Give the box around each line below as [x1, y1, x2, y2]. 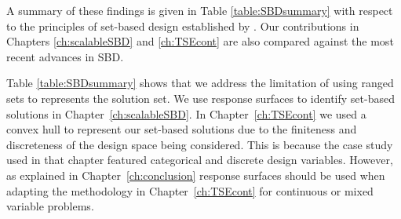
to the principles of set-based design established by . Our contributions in [6, 17, 359, 34]
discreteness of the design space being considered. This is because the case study [6, 136, 393, 152]
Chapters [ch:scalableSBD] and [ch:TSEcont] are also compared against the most [6, 33, 394, 49]
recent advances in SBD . [6, 48, 124, 64]
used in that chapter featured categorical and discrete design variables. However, [6, 151, 393, 168]
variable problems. [6, 198, 94, 214]
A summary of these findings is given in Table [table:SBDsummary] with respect [6, 2, 393, 18]
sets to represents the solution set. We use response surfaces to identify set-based [6, 89, 395, 106]
